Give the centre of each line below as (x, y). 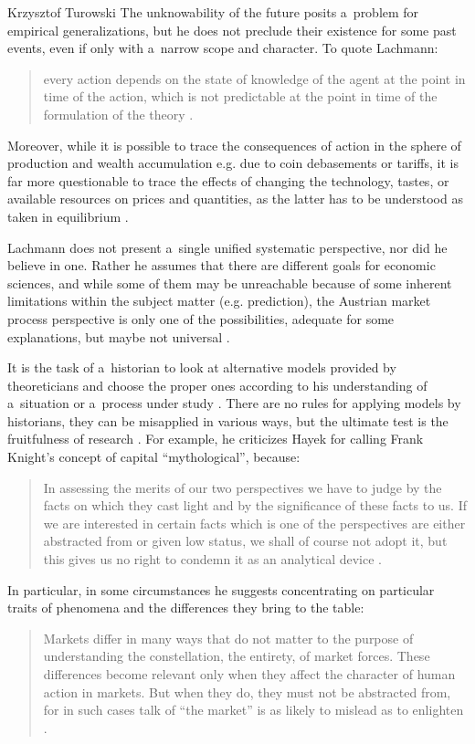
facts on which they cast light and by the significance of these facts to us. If (255, 505)
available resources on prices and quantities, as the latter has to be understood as (235, 199)
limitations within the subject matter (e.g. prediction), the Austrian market (219, 301)
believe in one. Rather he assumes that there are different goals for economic (222, 265)
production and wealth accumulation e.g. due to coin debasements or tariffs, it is (233, 163)
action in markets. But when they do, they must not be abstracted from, (247, 692)
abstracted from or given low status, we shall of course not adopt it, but (245, 541)
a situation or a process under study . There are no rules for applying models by (234, 403)
